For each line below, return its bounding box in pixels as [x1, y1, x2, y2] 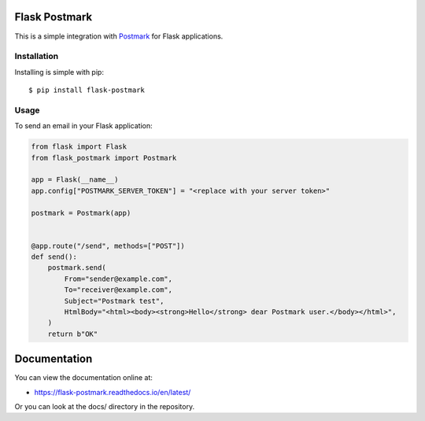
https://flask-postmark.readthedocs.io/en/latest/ [34, 387, 191, 397]
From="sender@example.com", [64, 274, 173, 283]
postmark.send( [47, 264, 106, 272]
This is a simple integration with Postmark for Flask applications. [14, 31, 224, 41]
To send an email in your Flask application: [14, 121, 153, 131]
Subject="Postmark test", [64, 296, 164, 305]
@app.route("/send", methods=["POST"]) [31, 241, 185, 250]
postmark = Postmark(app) [31, 209, 131, 217]
